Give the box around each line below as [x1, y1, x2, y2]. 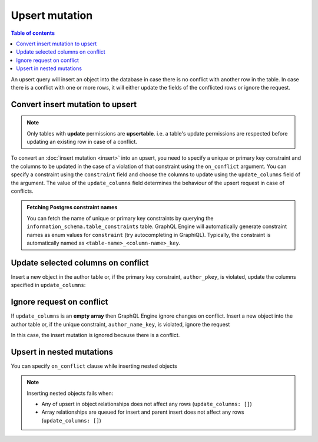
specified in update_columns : [11, 282, 86, 289]
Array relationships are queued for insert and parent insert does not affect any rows [41, 408, 244, 415]
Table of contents [11, 29, 55, 37]
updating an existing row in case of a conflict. [26, 138, 138, 146]
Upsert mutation [11, 9, 93, 22]
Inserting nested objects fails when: [26, 390, 114, 397]
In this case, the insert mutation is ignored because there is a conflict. [11, 331, 180, 338]
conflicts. [11, 187, 34, 194]
